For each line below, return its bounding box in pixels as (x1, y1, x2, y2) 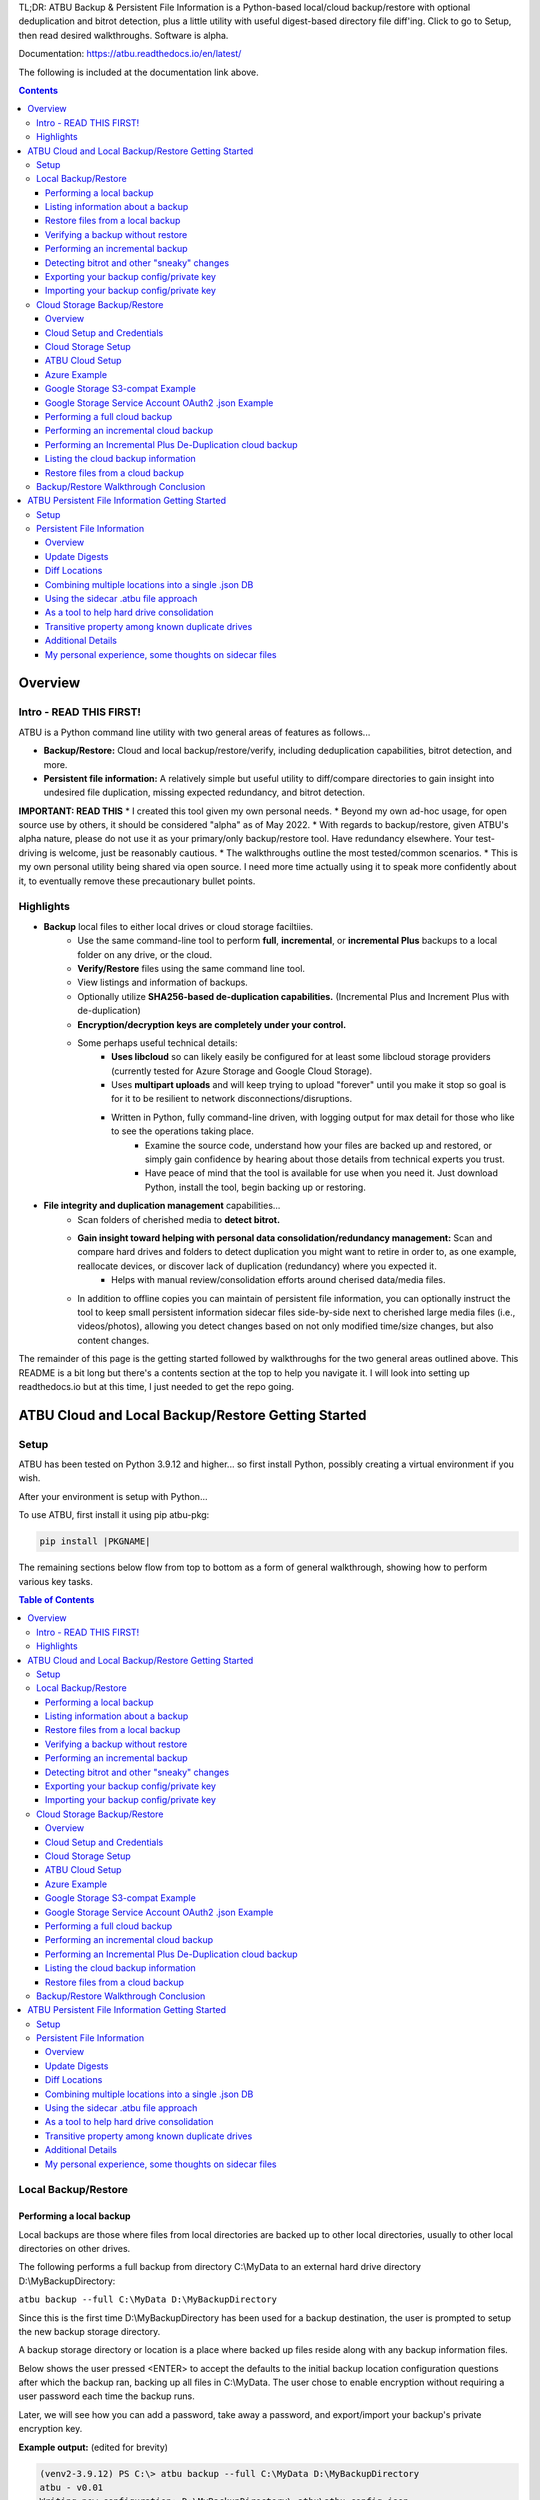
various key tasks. (18, 1575, 94, 1587)
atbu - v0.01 (39, 2482, 104, 2493)
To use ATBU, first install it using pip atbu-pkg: (18, 1509, 210, 1521)
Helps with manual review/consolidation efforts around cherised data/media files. (111, 1274, 446, 1286)
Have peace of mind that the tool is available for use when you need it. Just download (145, 1167, 499, 1179)
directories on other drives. (18, 2242, 131, 2254)
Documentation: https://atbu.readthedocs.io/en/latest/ (18, 48, 242, 60)
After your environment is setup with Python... (18, 1490, 208, 1502)
